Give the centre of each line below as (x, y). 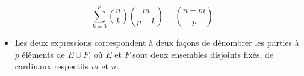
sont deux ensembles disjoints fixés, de (203, 54)
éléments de (43, 54)
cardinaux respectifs (51, 66)
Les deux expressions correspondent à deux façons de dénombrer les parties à (157, 43)
